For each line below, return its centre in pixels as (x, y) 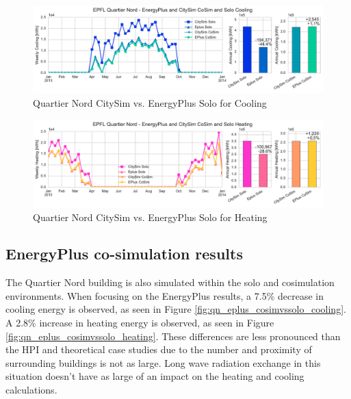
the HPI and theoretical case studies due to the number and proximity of (159, 349)
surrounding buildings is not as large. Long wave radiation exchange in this (163, 362)
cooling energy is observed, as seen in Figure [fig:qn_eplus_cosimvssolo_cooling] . (176, 309)
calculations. (31, 390)
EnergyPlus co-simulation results (124, 254)
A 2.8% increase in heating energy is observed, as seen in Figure (140, 323)
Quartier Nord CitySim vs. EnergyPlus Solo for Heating (150, 217)
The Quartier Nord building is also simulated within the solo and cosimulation (170, 282)
